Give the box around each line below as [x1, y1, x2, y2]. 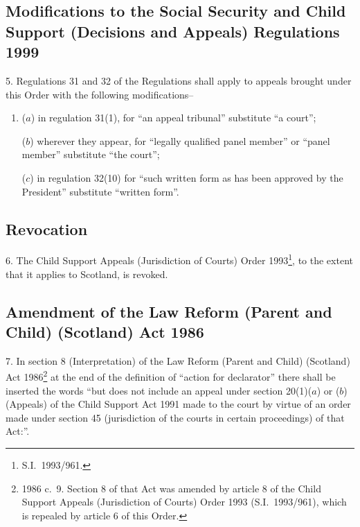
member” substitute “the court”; [21, 147, 160, 162]
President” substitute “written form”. [21, 184, 179, 198]
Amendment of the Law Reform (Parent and [6, 300, 332, 322]
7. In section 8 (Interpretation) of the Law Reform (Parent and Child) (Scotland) [6, 353, 350, 368]
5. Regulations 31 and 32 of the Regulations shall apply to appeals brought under [6, 73, 352, 87]
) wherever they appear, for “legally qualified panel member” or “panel [30, 133, 330, 148]
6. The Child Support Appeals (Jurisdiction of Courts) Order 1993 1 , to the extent [6, 251, 353, 267]
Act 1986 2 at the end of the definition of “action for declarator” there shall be [6, 368, 336, 384]
